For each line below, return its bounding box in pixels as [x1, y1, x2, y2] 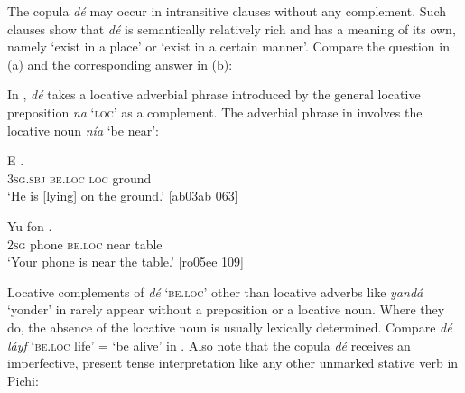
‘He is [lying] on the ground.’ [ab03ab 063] [7, 186, 238, 205]
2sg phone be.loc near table [7, 234, 163, 253]
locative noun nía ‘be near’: [7, 120, 159, 139]
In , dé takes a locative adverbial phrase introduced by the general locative [7, 85, 421, 104]
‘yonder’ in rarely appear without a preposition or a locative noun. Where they [7, 300, 445, 319]
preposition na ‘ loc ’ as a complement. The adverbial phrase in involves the [7, 102, 423, 121]
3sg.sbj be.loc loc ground [7, 168, 152, 187]
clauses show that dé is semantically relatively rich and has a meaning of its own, [7, 19, 456, 38]
